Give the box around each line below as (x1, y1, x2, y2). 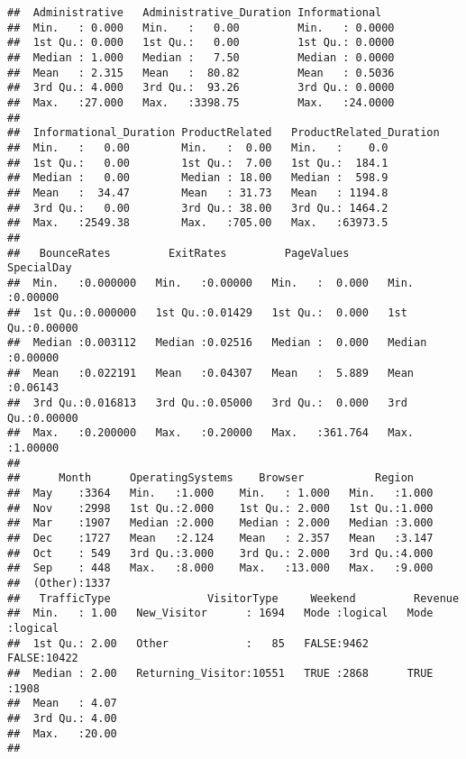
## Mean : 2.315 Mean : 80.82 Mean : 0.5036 (7, 66, 395, 79)
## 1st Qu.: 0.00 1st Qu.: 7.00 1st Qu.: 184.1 (7, 156, 388, 169)
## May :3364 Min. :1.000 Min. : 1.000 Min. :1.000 (7, 487, 434, 499)
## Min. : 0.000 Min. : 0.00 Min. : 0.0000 (7, 21, 395, 34)
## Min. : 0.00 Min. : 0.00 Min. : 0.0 (7, 141, 388, 154)
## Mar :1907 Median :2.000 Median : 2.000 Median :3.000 (7, 517, 434, 530)
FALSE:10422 (7, 652, 78, 665)
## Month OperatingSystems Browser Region (7, 471, 415, 485)
